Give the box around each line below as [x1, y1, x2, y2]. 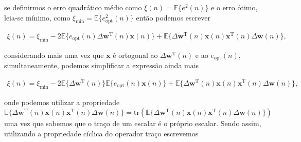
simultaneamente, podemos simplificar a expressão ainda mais [4, 60, 199, 71]
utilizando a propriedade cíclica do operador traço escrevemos [4, 128, 199, 138]
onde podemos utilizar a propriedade [4, 96, 120, 107]
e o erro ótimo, [211, 2, 258, 12]
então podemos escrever [136, 12, 211, 23]
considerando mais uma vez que [4, 49, 104, 60]
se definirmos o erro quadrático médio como [4, 2, 142, 12]
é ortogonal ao [113, 49, 158, 60]
